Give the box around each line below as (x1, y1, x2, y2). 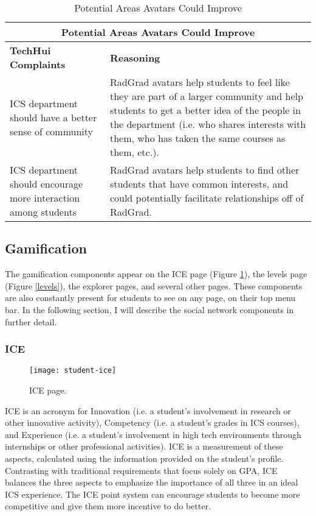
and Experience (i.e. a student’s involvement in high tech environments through (5, 428, 301, 440)
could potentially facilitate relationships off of (109, 191, 304, 205)
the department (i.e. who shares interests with (109, 117, 306, 131)
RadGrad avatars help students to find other (109, 163, 300, 177)
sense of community (10, 124, 94, 138)
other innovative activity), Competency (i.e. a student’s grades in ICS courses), (5, 416, 300, 429)
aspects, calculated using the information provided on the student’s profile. (5, 452, 284, 465)
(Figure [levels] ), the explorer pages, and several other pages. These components (5, 279, 303, 292)
